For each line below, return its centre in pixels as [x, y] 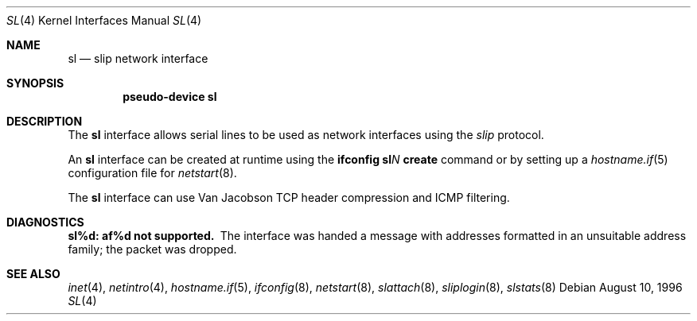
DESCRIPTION [45, 121]
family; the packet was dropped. [152, 249]
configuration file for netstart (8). [152, 173]
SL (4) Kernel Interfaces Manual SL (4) [104, 20]
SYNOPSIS [35, 83]
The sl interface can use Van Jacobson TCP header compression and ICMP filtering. [289, 197]
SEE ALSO [33, 274]
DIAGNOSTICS [45, 222]
